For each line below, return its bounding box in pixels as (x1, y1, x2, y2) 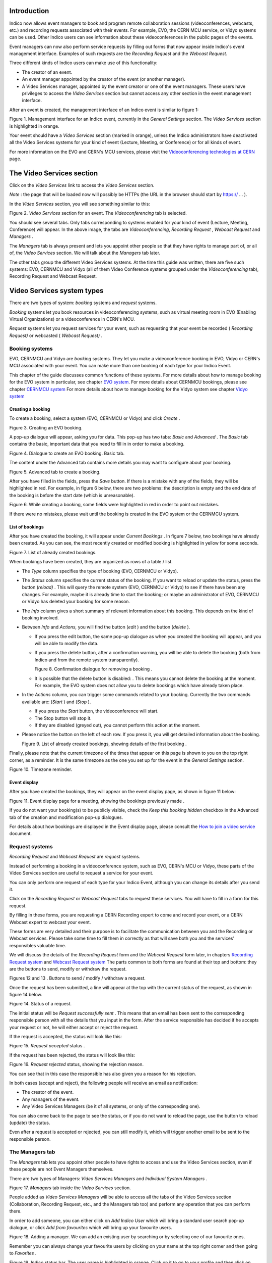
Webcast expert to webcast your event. (9, 919, 91, 925)
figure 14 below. (9, 992, 42, 998)
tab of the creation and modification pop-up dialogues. (9, 814, 123, 820)
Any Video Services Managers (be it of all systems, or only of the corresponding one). (22, 1103, 200, 1109)
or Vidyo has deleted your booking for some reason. (22, 599, 130, 605)
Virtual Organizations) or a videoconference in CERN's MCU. (9, 316, 135, 322)
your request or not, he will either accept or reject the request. (9, 1024, 139, 1030)
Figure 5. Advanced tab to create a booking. (9, 469, 101, 475)
